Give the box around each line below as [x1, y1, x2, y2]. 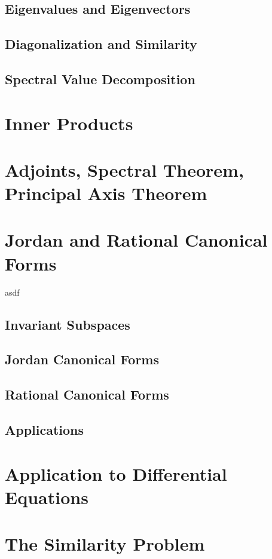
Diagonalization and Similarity [5, 35, 197, 53]
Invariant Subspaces [5, 315, 130, 333]
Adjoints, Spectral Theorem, [5, 157, 244, 182]
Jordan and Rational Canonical [5, 228, 268, 252]
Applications [5, 420, 84, 438]
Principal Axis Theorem [5, 181, 207, 205]
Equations [5, 484, 88, 509]
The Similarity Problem [5, 532, 205, 556]
